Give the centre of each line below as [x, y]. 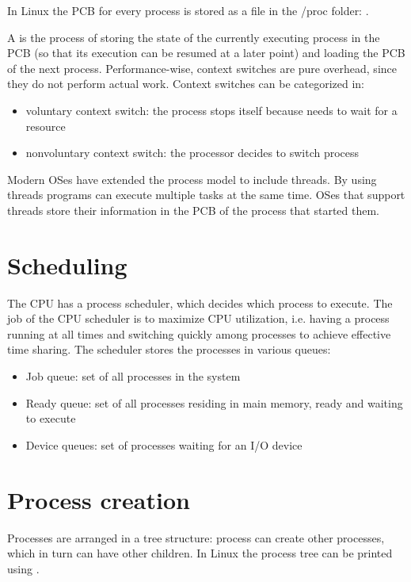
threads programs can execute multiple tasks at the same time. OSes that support [206, 195]
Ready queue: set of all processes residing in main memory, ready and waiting [214, 402]
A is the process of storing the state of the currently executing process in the [194, 37]
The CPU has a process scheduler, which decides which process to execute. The [200, 302]
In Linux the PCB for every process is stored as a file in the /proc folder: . [188, 10]
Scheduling [67, 264]
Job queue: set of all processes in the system [133, 376]
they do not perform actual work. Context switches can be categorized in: [186, 84]
